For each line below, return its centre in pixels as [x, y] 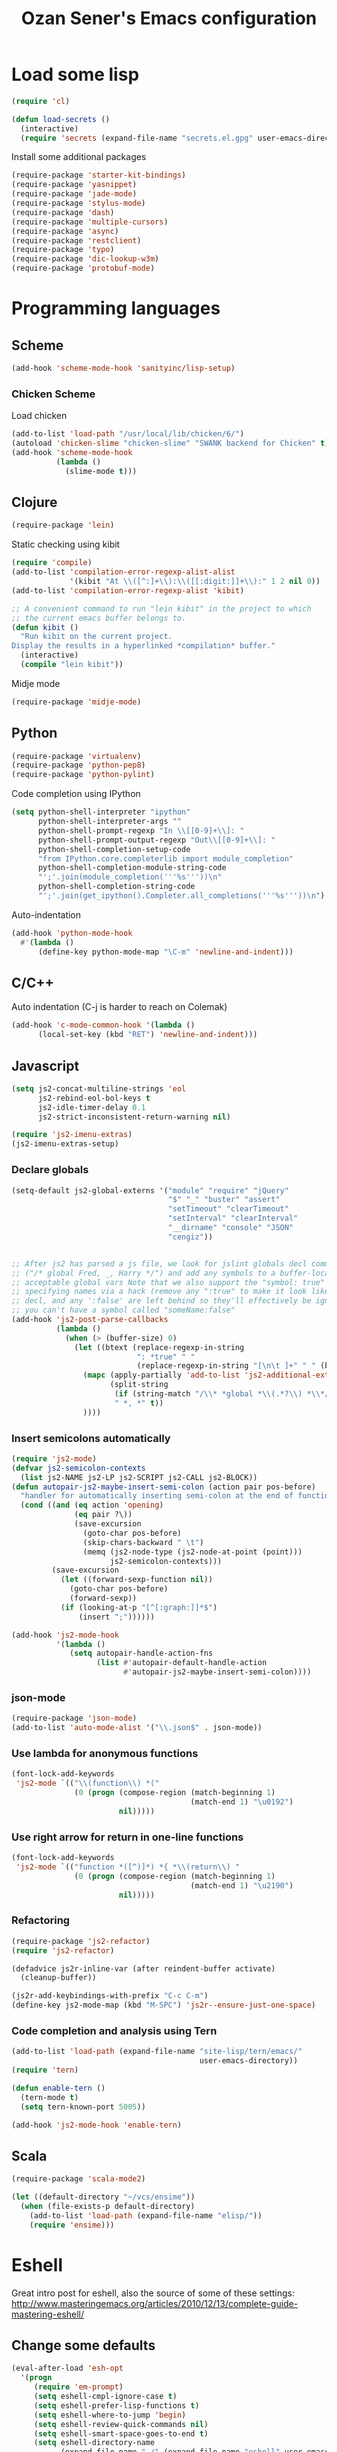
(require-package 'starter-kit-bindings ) [99, 175]
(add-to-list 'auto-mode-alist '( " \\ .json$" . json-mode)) [137, 1728]
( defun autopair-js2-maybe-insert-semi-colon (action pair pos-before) [163, 1487]
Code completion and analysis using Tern [114, 2030]
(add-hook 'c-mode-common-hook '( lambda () [103, 1025]
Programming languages [116, 308]
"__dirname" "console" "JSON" [230, 1228]
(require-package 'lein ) [63, 525]
